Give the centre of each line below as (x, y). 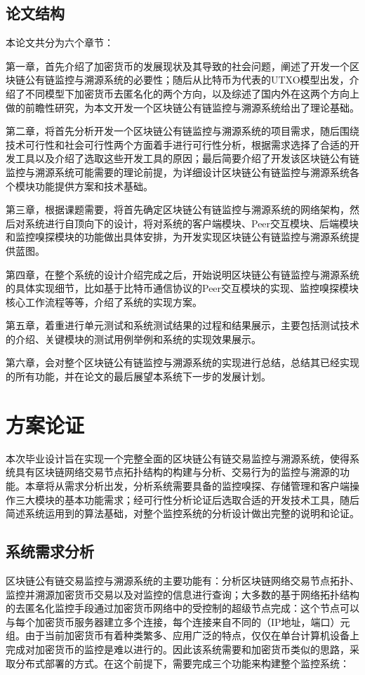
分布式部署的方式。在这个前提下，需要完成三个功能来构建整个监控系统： (182, 663)
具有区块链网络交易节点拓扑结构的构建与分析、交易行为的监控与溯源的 (177, 472)
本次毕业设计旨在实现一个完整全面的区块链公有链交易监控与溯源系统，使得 (178, 458)
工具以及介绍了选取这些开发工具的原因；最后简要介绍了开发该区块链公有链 (187, 158)
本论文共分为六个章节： (60, 42)
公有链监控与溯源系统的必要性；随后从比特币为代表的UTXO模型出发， (187, 80)
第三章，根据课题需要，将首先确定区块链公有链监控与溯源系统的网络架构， (178, 209)
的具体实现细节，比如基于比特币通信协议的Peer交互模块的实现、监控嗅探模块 (182, 288)
